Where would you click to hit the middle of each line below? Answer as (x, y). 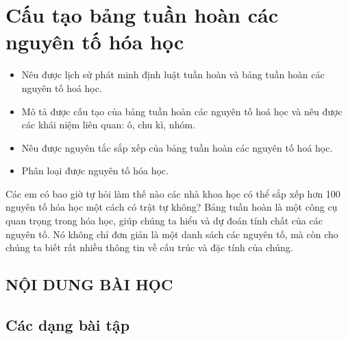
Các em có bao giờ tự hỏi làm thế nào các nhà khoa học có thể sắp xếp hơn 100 (173, 193)
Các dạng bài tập (68, 325)
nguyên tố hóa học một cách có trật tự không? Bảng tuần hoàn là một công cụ (172, 207)
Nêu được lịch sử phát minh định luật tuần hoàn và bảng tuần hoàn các (173, 74)
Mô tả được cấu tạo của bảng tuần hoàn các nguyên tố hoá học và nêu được (182, 111)
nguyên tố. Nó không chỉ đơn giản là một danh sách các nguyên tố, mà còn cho (172, 234)
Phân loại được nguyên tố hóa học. (95, 171)
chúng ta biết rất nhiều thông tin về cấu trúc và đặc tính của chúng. (149, 247)
